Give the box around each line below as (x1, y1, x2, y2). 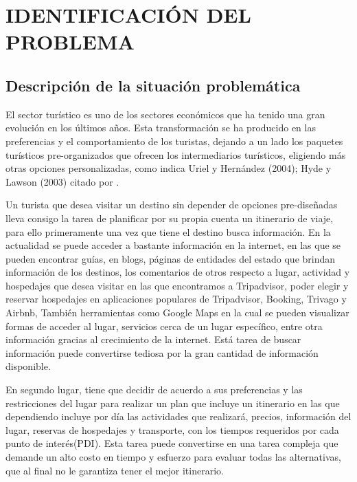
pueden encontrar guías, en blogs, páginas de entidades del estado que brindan (5, 251, 336, 265)
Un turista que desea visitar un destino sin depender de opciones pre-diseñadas (5, 197, 338, 212)
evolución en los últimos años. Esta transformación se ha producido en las (5, 120, 316, 135)
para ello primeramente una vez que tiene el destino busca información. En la (5, 224, 331, 239)
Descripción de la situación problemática (5, 74, 301, 96)
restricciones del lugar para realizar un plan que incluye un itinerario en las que (5, 395, 340, 410)
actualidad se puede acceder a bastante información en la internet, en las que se (5, 238, 341, 252)
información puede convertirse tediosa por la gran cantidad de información (5, 345, 319, 360)
